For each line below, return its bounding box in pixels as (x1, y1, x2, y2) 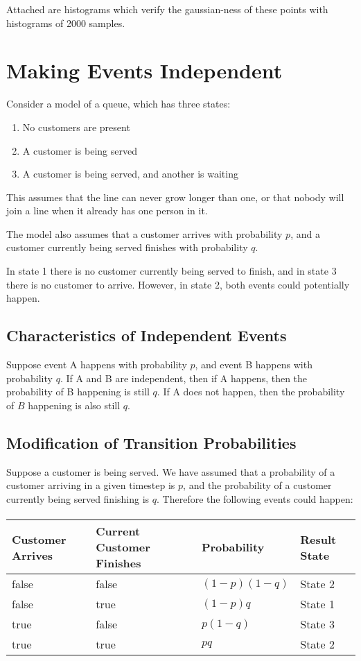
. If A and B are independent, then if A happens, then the (60, 370, 308, 385)
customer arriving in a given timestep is (6, 478, 175, 492)
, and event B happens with (195, 357, 312, 372)
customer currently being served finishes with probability (6, 240, 248, 255)
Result (300, 531, 337, 547)
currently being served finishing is (6, 491, 150, 506)
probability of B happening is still (6, 384, 150, 399)
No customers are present (22, 119, 130, 134)
